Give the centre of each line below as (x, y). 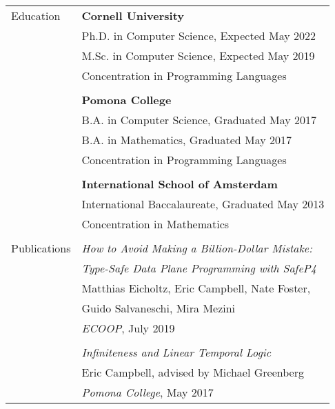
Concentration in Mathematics (155, 224)
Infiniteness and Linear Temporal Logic (176, 352)
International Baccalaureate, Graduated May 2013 (203, 204)
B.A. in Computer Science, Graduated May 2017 (199, 120)
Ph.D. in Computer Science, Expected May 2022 (199, 36)
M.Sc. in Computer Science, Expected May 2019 (198, 56)
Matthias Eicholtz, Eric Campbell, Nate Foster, (196, 288)
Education (36, 16)
